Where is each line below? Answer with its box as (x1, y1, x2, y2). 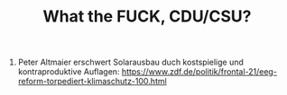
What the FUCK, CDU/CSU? (42, 6, 252, 27)
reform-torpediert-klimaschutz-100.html (17, 76, 167, 87)
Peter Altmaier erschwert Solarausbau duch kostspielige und (17, 56, 244, 68)
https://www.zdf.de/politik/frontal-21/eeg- (121, 66, 278, 77)
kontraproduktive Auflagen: (17, 66, 120, 77)
